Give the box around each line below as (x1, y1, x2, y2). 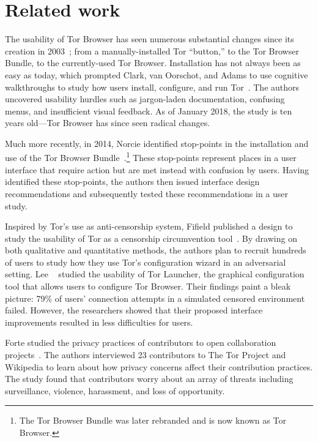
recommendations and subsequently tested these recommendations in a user (5, 187, 289, 200)
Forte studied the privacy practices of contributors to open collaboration (5, 336, 276, 349)
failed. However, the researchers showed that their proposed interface (5, 304, 263, 317)
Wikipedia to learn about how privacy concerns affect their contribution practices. (5, 360, 313, 373)
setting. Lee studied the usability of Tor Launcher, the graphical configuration (5, 268, 305, 280)
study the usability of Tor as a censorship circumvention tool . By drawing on (5, 231, 297, 244)
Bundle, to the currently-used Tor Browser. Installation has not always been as (5, 56, 301, 69)
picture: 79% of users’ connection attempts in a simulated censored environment (5, 291, 305, 304)
